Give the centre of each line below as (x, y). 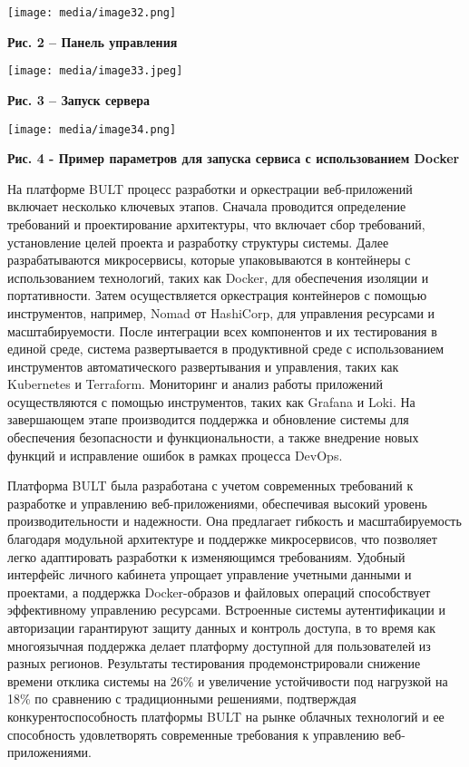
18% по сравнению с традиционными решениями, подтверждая (182, 699)
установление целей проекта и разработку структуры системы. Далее (198, 242)
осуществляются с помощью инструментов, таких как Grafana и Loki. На (211, 401)
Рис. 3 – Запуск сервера (78, 99)
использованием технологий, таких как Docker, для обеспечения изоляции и (218, 277)
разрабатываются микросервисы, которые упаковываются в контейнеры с (209, 260)
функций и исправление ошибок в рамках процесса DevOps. (175, 455)
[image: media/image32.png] (92, 13)
